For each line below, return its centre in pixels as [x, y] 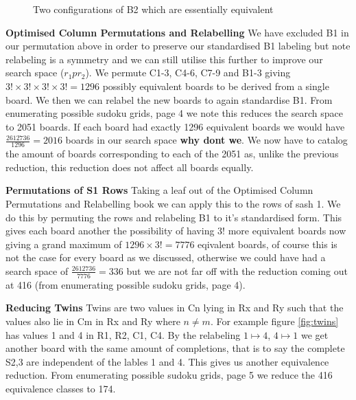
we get [315, 334]
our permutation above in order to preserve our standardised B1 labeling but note [178, 46]
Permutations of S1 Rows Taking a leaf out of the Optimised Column [159, 190]
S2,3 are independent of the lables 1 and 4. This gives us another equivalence [167, 361]
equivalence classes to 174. [61, 388]
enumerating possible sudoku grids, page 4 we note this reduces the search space [174, 113]
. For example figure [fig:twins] [274, 321]
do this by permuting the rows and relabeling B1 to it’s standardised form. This [174, 217]
